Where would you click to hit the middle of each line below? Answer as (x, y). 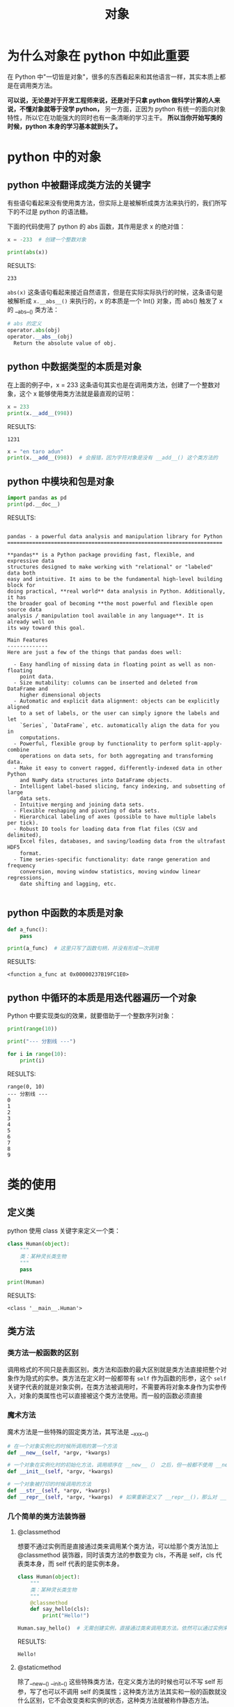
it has (17, 597)
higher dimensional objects (60, 695)
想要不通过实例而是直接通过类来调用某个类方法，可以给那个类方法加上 (118, 1546)
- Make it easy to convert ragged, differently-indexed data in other (118, 768)
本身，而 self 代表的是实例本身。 (76, 1564)
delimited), (24, 835)
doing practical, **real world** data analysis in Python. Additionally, (117, 591)
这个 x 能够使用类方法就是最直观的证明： (78, 393)
